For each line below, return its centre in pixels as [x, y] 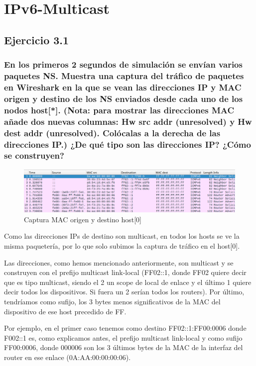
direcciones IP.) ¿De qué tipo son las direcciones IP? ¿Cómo [128, 144]
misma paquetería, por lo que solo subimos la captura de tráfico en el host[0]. [122, 246]
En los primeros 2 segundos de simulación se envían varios [123, 64]
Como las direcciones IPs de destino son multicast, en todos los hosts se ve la [122, 236]
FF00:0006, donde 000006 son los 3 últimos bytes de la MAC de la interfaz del [124, 347]
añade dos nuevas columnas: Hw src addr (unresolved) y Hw [128, 121]
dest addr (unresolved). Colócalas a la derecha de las [112, 133]
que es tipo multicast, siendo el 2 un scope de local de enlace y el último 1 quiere [128, 282]
